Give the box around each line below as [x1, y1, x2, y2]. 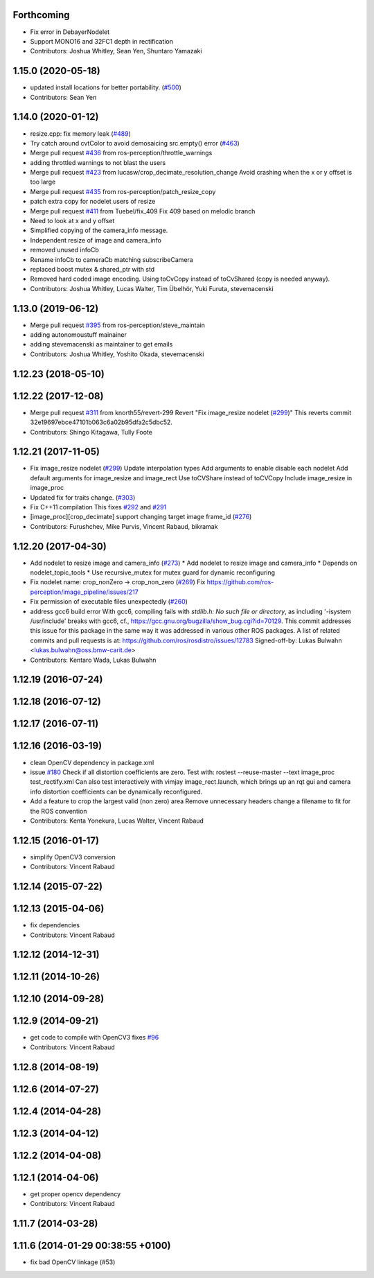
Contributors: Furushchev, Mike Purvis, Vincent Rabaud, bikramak [30, 522, 218, 530]
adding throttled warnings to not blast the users [30, 158, 166, 166]
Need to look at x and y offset [30, 217, 115, 225]
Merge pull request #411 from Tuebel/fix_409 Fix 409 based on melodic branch [30, 207, 256, 215]
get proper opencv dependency [30, 1189, 121, 1198]
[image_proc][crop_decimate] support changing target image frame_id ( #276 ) [30, 513, 252, 521]
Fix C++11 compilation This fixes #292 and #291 [30, 503, 167, 511]
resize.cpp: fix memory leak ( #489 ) [30, 129, 131, 138]
